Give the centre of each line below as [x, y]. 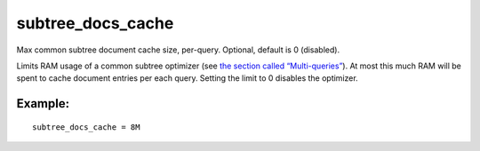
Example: [43, 103]
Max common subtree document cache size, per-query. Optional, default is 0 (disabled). [178, 50]
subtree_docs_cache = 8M [86, 127]
